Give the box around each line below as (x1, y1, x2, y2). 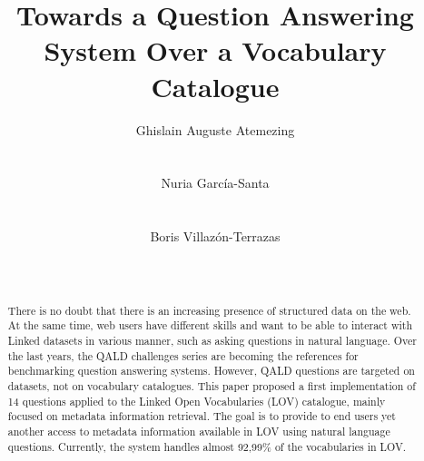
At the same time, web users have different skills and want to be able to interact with (7, 318, 413, 333)
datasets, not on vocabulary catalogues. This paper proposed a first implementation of (7, 378, 416, 393)
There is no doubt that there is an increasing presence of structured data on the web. (7, 302, 411, 318)
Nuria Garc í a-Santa (161, 173, 270, 192)
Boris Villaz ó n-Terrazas (150, 227, 281, 246)
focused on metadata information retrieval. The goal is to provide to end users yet (7, 408, 396, 424)
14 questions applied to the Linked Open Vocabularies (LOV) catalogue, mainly (7, 393, 386, 408)
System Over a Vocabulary (44, 32, 387, 69)
